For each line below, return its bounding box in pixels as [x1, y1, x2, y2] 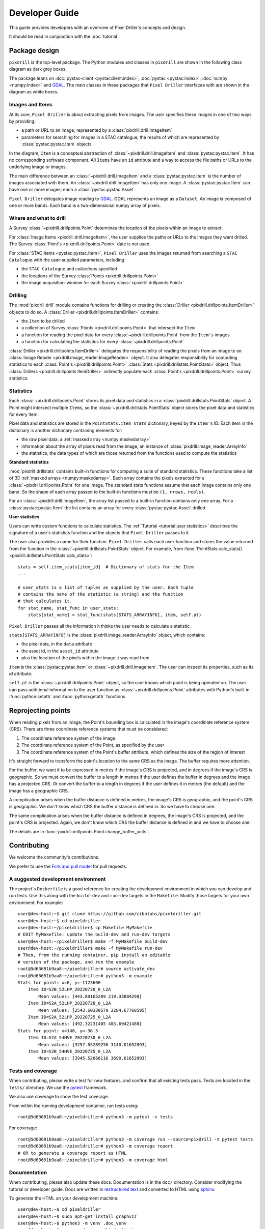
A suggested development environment [9, 876, 106, 882]
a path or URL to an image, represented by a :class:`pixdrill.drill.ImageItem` [21, 127, 173, 133]
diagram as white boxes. [9, 89, 59, 95]
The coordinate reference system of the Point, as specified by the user [21, 742, 164, 748]
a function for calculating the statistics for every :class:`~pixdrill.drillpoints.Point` [21, 339, 184, 345]
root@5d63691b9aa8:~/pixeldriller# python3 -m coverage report [18, 1143, 173, 1149]
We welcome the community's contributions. [9, 854, 100, 860]
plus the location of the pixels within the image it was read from [21, 655, 150, 661]
